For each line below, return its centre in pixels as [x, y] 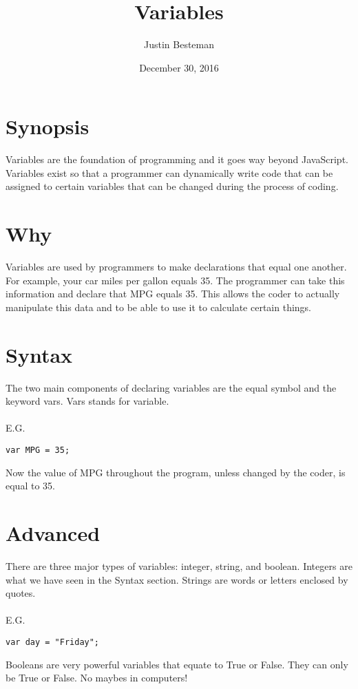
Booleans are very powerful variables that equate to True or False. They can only [177, 664]
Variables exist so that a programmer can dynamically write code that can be [169, 172]
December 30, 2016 [179, 67]
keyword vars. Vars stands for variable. [87, 401]
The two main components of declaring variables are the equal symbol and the [171, 387]
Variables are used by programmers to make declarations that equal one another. [176, 267]
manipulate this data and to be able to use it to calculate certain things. [158, 307]
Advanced [53, 533]
